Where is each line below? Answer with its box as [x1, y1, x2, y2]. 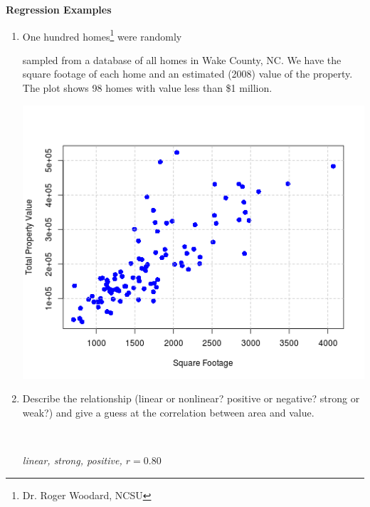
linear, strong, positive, [22, 453, 122, 468]
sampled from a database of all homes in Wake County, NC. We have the [22, 52, 342, 67]
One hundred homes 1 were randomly [22, 26, 182, 43]
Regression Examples [6, 2, 112, 16]
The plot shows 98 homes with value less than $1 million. [22, 80, 273, 95]
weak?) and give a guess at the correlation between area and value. [22, 404, 314, 419]
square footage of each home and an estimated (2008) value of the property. [22, 66, 353, 81]
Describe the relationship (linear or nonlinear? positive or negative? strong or [22, 391, 360, 406]
